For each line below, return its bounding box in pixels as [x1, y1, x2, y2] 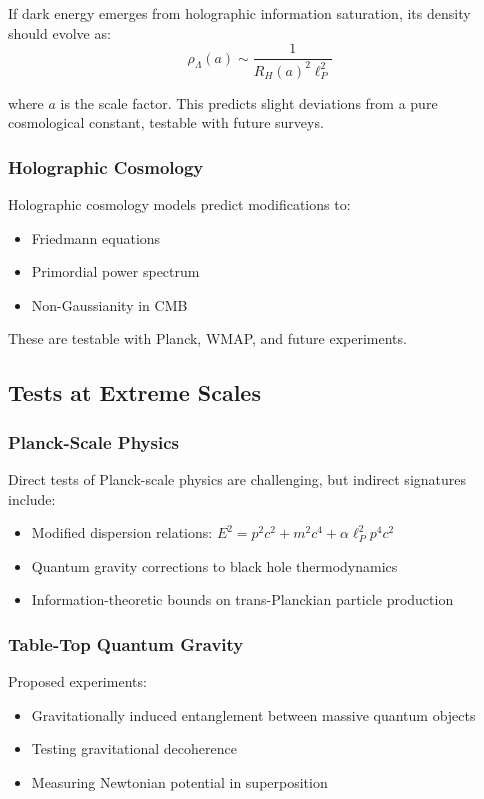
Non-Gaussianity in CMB [31, 294, 188, 315]
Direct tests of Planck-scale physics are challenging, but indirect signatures [8, 468, 467, 489]
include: [8, 488, 56, 509]
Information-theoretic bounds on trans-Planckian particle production [31, 589, 454, 610]
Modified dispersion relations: [31, 522, 213, 543]
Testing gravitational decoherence [31, 738, 237, 759]
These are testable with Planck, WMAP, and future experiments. [8, 328, 407, 349]
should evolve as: [8, 22, 111, 43]
